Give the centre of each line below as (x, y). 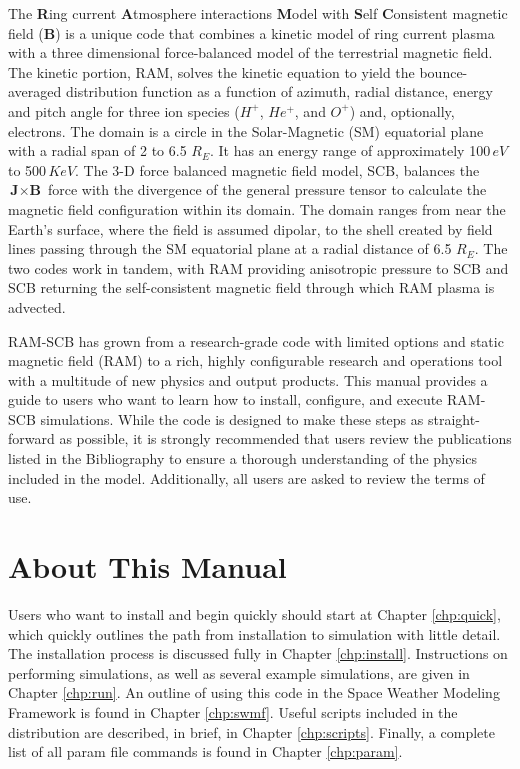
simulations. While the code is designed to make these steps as (232, 418)
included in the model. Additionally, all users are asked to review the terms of (246, 477)
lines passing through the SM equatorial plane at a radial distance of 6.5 (230, 248)
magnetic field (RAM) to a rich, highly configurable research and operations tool (255, 360)
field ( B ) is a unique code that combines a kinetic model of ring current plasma (251, 32)
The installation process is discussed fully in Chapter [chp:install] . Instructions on (258, 653)
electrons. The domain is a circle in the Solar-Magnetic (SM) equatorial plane (246, 130)
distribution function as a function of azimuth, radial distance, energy (279, 91)
